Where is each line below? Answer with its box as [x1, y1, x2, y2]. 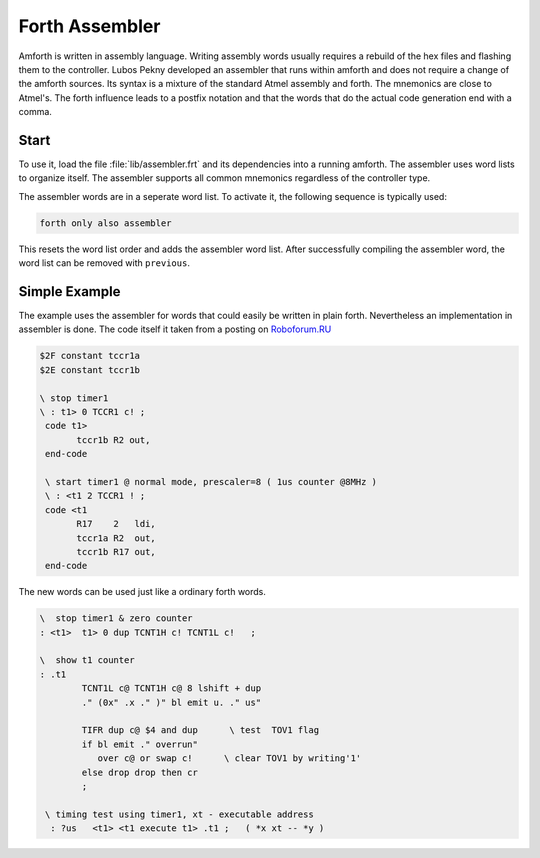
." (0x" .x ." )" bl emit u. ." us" [81, 696, 262, 708]
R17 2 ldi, [76, 518, 157, 530]
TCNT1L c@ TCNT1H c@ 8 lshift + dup [81, 683, 262, 694]
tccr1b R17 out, [76, 546, 157, 557]
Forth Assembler [18, 15, 161, 37]
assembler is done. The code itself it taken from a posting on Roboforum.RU [18, 323, 332, 335]
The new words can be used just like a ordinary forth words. [18, 586, 267, 598]
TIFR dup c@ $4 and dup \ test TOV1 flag [81, 725, 320, 736]
